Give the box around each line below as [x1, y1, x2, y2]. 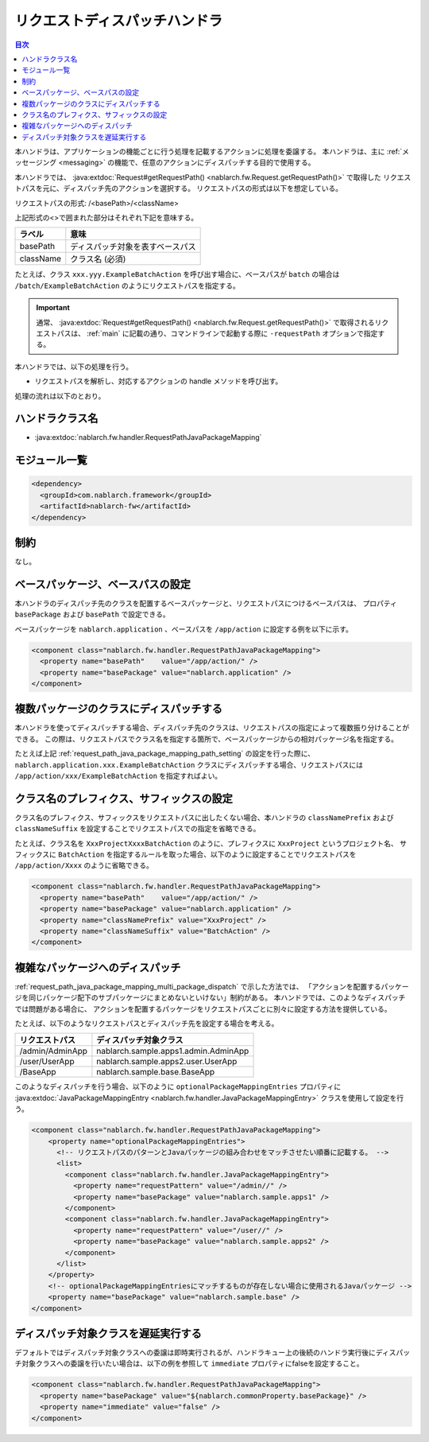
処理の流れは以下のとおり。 [14, 391, 106, 401]
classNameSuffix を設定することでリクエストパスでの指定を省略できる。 [14, 824, 261, 834]
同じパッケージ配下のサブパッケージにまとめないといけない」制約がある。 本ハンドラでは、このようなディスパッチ [28, 993, 406, 1002]
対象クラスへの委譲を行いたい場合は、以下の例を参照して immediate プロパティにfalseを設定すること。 [21, 1358, 364, 1368]
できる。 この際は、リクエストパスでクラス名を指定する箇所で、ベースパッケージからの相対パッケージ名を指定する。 [14, 734, 399, 744]
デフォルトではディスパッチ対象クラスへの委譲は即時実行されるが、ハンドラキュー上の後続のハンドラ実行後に [14, 1348, 377, 1357]
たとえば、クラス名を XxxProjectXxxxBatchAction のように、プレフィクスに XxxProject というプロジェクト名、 [14, 838, 399, 848]
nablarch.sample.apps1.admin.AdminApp [96, 1046, 249, 1057]
